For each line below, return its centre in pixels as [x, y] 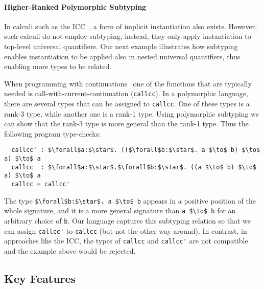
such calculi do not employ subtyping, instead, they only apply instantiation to [128, 36]
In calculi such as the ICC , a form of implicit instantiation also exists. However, [131, 26]
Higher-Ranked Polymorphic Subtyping [75, 6]
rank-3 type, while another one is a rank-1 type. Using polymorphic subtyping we [131, 113]
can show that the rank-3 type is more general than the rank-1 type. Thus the [126, 124]
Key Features [40, 278]
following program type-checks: [53, 133]
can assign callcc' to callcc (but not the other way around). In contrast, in [126, 230]
